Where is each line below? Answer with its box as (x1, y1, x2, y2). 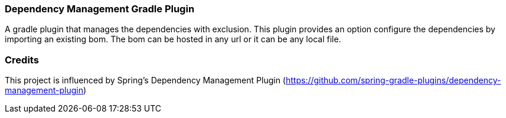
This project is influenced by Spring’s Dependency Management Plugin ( (5, 75, 286, 86)
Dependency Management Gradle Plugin (5, 3, 195, 15)
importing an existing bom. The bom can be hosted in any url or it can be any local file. (5, 34, 341, 45)
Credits (5, 53, 39, 66)
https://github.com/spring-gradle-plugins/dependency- (285, 75, 501, 86)
